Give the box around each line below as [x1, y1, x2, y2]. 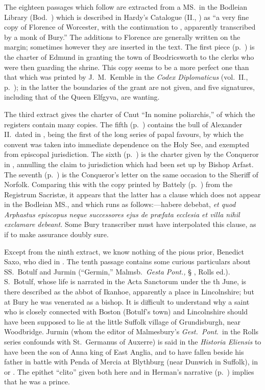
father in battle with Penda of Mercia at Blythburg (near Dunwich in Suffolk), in [4, 356, 258, 367]
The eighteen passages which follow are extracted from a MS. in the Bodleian [4, 2, 248, 12]
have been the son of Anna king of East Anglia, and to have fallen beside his [4, 346, 244, 357]
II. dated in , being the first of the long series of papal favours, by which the [4, 129, 244, 140]
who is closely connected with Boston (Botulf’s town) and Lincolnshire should [4, 306, 248, 317]
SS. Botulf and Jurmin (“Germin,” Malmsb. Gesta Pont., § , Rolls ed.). [4, 266, 230, 277]
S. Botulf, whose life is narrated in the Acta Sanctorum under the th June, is [4, 276, 247, 287]
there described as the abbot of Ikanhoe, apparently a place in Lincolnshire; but [4, 286, 254, 297]
